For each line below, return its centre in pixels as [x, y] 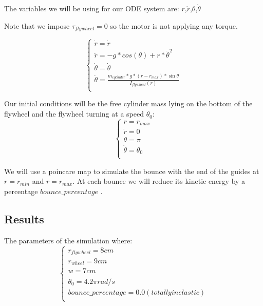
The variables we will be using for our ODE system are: [92, 8]
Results [24, 218]
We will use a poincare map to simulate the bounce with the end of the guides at [132, 171]
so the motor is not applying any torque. [174, 25]
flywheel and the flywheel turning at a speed [74, 114]
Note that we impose [37, 25]
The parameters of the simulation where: [68, 240]
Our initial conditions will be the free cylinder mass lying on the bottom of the [128, 103]
